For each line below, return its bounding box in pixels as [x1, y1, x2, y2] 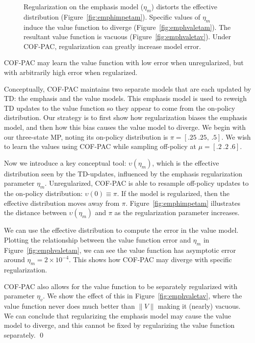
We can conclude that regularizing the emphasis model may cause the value [4, 310, 231, 320]
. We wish [221, 131, 251, 142]
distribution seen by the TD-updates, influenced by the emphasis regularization [4, 168, 243, 178]
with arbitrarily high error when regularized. [4, 67, 138, 77]
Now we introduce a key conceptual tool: [4, 157, 127, 168]
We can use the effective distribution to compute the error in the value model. [4, 225, 239, 235]
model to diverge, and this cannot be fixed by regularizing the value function [4, 320, 235, 330]
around [4, 254, 25, 265]
